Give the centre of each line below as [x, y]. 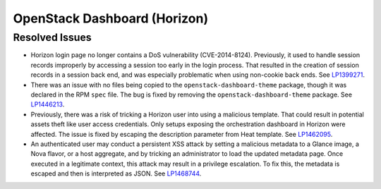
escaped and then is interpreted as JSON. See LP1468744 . [116, 173]
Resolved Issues [52, 37]
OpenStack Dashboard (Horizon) [110, 18]
